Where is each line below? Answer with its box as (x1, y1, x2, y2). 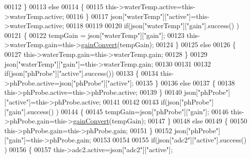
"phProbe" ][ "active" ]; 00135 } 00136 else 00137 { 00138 (73, 77, 235, 88)
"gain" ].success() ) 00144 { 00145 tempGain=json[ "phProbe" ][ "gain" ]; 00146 (6, 106, 229, 116)
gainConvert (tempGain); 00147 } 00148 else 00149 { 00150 (73, 116, 247, 126)
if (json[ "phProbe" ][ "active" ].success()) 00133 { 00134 (4, 68, 158, 78)
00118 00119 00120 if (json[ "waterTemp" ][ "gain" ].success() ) (66, 20, 239, 31)
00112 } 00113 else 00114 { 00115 (4, 1, 103, 11)
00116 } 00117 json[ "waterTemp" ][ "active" (66, 11, 189, 21)
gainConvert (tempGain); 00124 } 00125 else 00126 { (81, 39, 236, 50)
